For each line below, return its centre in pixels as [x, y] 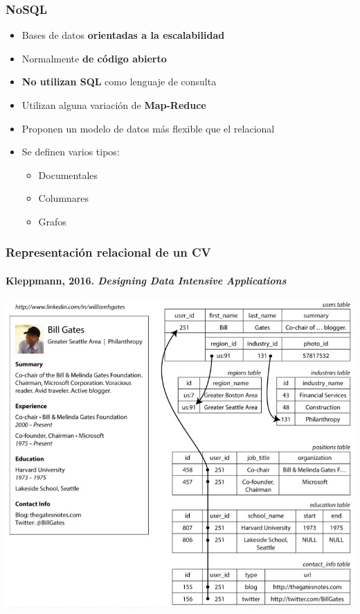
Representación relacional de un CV [108, 252]
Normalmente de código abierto [94, 58]
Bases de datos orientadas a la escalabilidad [123, 35]
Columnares [64, 198]
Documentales [68, 174]
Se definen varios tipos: [71, 152]
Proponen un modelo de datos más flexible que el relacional [148, 128]
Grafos [52, 221]
